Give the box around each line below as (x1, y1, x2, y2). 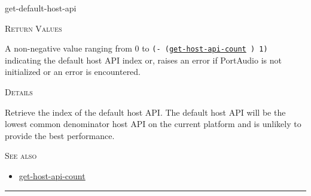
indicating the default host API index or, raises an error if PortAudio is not (5, 53, 282, 66)
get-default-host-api (5, 2, 77, 14)
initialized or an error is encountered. (5, 65, 141, 78)
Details (5, 86, 33, 98)
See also (5, 149, 37, 162)
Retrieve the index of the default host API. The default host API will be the (5, 105, 286, 118)
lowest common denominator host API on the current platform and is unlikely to (5, 117, 301, 130)
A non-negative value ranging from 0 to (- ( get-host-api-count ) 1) (5, 42, 268, 55)
